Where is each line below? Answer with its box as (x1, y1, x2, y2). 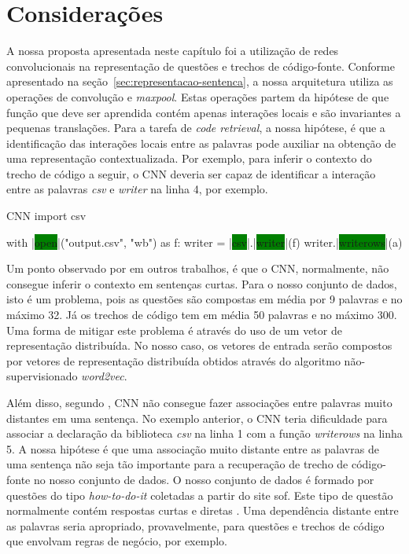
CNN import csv (6, 207, 87, 224)
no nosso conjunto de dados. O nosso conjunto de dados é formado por (33, 471, 374, 487)
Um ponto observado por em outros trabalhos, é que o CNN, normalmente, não (6, 260, 389, 277)
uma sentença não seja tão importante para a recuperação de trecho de (6, 456, 348, 472)
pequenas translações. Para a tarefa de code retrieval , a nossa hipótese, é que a (6, 119, 385, 136)
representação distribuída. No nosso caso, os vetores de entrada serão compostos (6, 337, 392, 354)
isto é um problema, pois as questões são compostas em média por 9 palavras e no (6, 291, 403, 307)
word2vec (81, 368, 124, 384)
